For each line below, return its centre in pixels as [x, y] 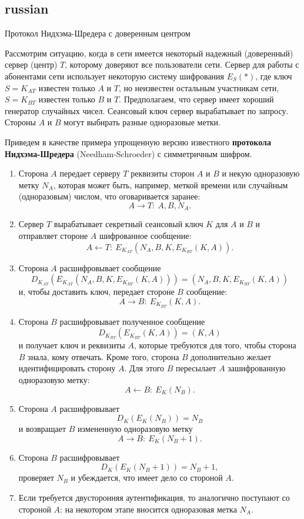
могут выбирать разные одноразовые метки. [142, 122]
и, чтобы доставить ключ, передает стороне [96, 292]
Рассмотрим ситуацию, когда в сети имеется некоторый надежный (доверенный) [149, 53]
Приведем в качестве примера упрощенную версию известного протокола [138, 142]
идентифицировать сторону [67, 368]
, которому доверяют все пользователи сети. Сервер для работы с [182, 64]
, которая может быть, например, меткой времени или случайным [171, 184]
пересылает [196, 368]
